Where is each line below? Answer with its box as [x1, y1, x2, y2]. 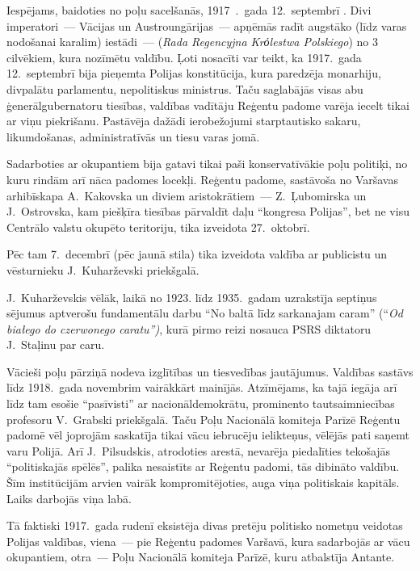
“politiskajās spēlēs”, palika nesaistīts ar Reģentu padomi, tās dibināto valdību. [6, 458, 400, 475]
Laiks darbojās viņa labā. [6, 489, 132, 506]
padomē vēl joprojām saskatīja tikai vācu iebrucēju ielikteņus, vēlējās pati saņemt [6, 426, 410, 443]
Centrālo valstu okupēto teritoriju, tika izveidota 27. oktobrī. [6, 218, 310, 235]
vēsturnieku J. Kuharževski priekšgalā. [6, 261, 199, 278]
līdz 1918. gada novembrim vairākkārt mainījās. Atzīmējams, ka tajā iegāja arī [6, 379, 397, 396]
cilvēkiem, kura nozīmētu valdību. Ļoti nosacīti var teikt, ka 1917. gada [6, 48, 362, 65]
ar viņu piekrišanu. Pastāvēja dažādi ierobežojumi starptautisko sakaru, [6, 112, 361, 129]
